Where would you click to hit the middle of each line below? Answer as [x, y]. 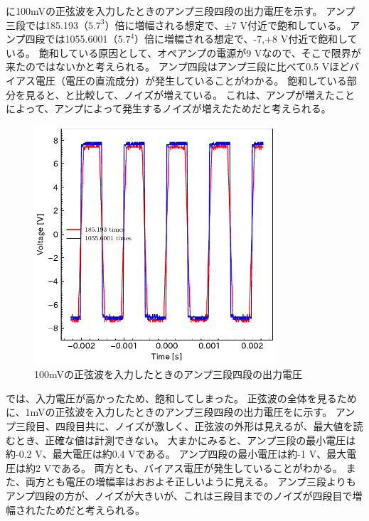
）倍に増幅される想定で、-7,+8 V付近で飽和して [246, 39]
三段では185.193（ [47, 25]
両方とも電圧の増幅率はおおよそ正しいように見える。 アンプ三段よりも [191, 482]
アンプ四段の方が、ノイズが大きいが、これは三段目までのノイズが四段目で [179, 495]
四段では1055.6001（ [71, 39]
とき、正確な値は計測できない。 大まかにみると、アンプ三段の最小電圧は [186, 440]
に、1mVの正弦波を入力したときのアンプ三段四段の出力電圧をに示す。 [169, 412]
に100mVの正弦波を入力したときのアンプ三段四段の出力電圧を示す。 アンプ [181, 11]
